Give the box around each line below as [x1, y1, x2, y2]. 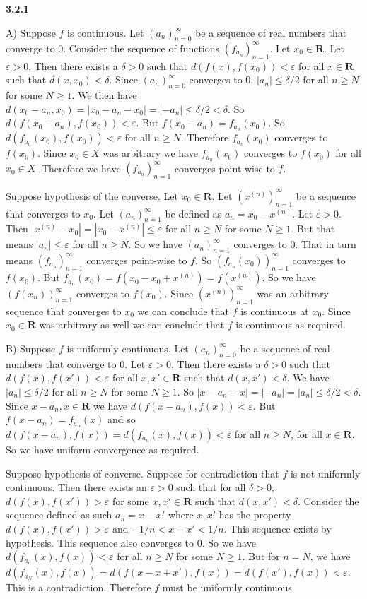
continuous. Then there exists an [6, 480, 147, 494]
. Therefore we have [35, 160, 121, 175]
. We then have [71, 88, 137, 102]
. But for [242, 549, 280, 564]
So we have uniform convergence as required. [6, 441, 199, 456]
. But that [291, 221, 335, 236]
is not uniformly [290, 465, 361, 480]
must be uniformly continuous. [162, 580, 295, 595]
